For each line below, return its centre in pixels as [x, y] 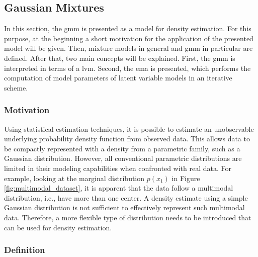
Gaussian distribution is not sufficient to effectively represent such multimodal [124, 207]
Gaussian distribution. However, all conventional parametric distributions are [123, 158]
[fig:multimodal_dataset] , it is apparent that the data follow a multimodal [119, 188]
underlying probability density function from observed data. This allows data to [127, 139]
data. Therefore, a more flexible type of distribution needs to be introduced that [128, 217]
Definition [25, 250]
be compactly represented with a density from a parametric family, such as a [122, 148]
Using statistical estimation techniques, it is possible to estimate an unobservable [129, 128]
